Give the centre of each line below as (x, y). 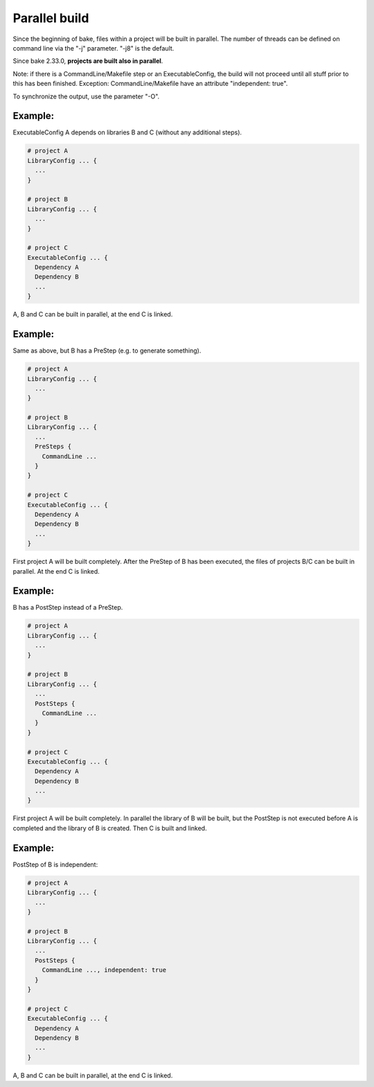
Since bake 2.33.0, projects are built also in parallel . (88, 61)
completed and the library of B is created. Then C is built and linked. (110, 828)
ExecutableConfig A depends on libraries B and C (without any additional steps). (127, 132)
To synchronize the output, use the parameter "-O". (86, 96)
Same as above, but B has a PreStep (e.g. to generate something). (107, 351)
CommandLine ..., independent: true (104, 970)
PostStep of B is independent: (55, 864)
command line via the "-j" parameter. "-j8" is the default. (93, 48)
